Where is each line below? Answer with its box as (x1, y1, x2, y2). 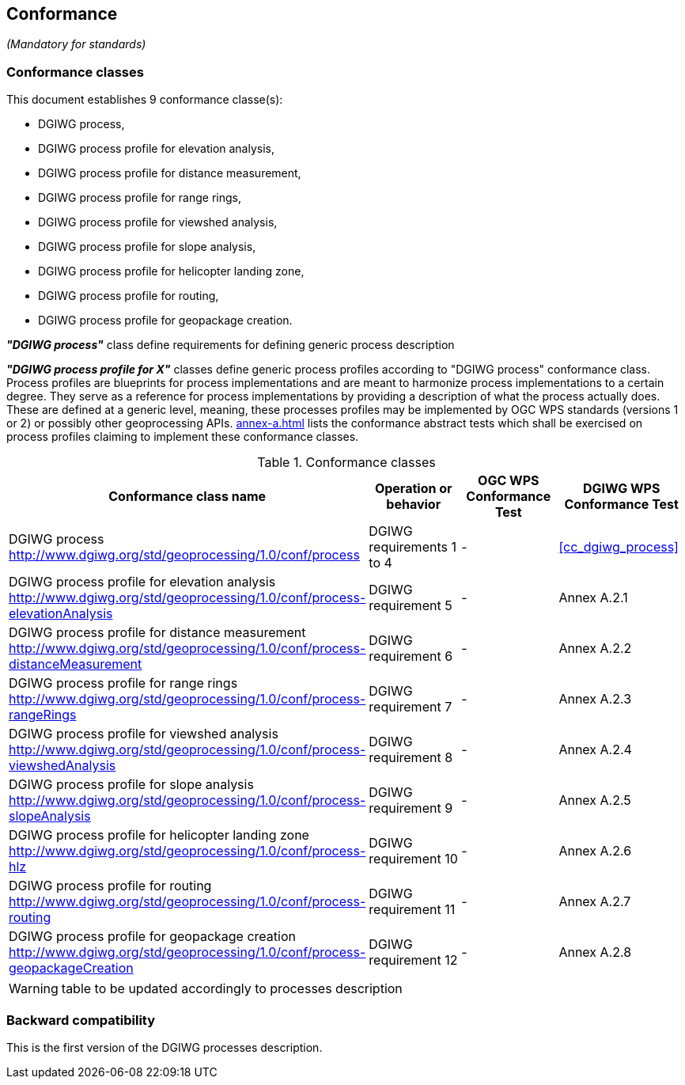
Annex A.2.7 (558, 893, 631, 910)
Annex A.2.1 (558, 590, 628, 606)
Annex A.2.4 (558, 742, 632, 758)
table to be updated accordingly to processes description (61, 981, 403, 997)
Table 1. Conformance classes (257, 454, 436, 471)
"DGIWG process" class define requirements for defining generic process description (6, 338, 455, 352)
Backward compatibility (6, 1011, 156, 1028)
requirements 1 (369, 539, 456, 556)
